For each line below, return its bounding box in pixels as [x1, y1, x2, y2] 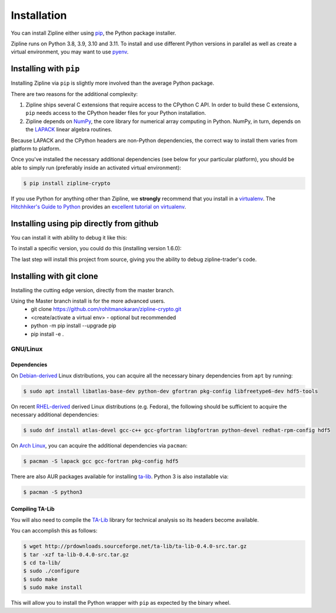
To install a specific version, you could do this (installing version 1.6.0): [11, 245, 182, 252]
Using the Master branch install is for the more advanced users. [11, 297, 165, 304]
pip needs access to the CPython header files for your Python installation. [25, 110, 206, 117]
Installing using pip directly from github [11, 218, 159, 228]
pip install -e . [31, 330, 64, 337]
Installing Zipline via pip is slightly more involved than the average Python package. [11, 79, 215, 87]
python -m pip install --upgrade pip [31, 322, 117, 329]
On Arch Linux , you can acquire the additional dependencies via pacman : [11, 442, 188, 449]
